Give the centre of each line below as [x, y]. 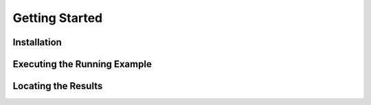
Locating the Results [58, 86]
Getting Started [58, 18]
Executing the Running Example [82, 64]
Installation [37, 42]
